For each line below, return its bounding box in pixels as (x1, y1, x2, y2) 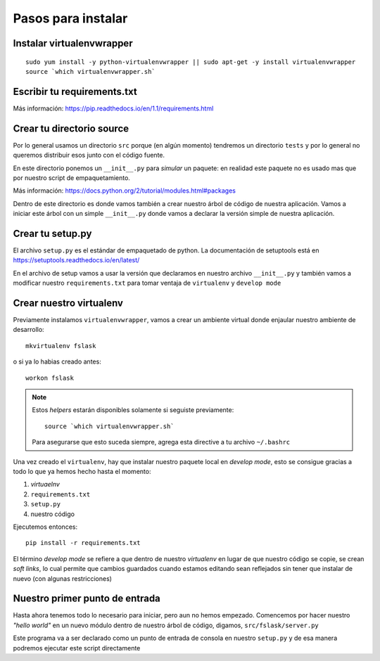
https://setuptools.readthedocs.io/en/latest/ (13, 256, 140, 264)
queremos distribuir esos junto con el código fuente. (13, 151, 165, 160)
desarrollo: (13, 326, 45, 334)
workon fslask (25, 373, 74, 382)
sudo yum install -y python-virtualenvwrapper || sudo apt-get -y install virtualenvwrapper (25, 58, 356, 66)
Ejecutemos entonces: (13, 522, 77, 531)
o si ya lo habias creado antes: (13, 357, 101, 366)
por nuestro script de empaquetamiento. (13, 173, 130, 182)
